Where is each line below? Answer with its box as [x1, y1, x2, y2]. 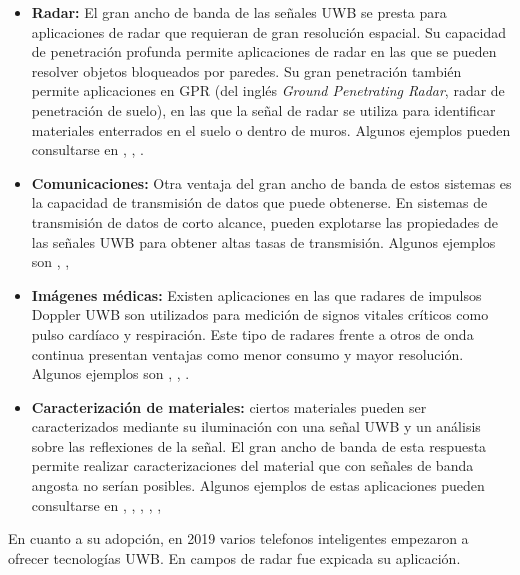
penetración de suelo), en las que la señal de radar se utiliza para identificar [31, 99, 496, 120]
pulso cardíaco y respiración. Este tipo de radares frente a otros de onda [31, 323, 474, 344]
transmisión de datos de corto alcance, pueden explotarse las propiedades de [31, 211, 498, 232]
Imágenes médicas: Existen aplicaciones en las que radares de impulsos [31, 284, 482, 305]
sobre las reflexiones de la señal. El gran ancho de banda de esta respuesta [31, 435, 487, 456]
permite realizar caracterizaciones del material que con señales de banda [31, 455, 474, 476]
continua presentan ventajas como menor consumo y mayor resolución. [31, 343, 464, 364]
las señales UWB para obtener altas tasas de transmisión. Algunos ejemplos [31, 231, 496, 252]
